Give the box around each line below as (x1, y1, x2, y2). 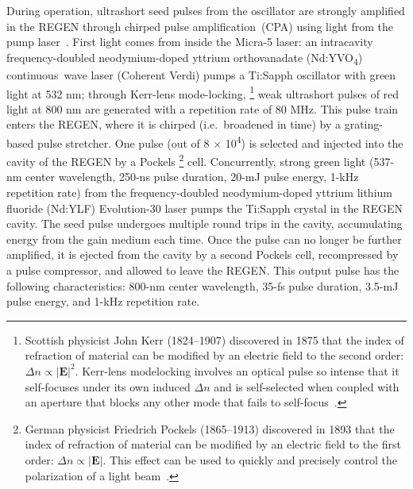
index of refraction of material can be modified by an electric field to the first (25, 436, 401, 452)
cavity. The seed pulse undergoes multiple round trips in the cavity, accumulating (6, 215, 403, 232)
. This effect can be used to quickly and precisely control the (102, 451, 397, 468)
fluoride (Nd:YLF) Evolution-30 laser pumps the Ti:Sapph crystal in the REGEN (6, 199, 403, 216)
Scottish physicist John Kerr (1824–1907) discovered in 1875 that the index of (25, 331, 404, 348)
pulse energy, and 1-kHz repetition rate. (6, 293, 200, 310)
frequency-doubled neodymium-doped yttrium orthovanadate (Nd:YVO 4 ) (6, 48, 363, 67)
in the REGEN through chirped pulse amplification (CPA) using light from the (6, 17, 393, 34)
